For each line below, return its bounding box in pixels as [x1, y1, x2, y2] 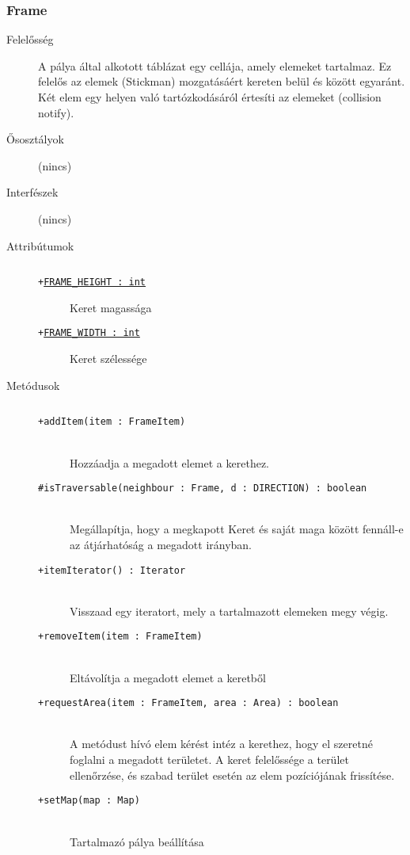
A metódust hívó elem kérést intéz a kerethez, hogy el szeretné [70, 735, 373, 752]
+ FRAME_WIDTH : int [38, 327, 140, 339]
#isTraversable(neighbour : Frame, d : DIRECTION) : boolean [38, 483, 367, 494]
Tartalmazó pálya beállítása [70, 833, 204, 849]
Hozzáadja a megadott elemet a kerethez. [70, 454, 269, 471]
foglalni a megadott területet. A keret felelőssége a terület [70, 751, 349, 768]
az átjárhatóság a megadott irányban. [70, 536, 252, 552]
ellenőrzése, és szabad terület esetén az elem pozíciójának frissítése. [70, 766, 395, 783]
